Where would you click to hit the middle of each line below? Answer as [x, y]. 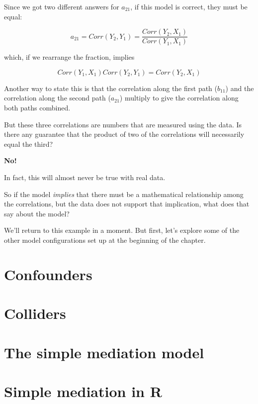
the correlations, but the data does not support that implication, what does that [127, 204]
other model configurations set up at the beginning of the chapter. [105, 240]
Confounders [48, 274]
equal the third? [29, 144]
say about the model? [37, 213]
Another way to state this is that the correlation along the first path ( [111, 88]
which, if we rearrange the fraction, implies [69, 57]
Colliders [35, 313]
